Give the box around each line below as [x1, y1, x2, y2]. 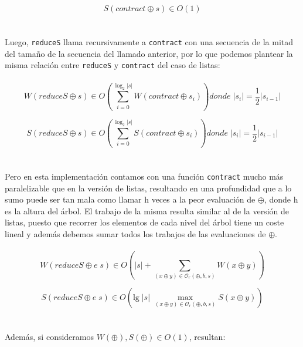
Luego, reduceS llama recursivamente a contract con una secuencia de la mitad [5, 36, 294, 48]
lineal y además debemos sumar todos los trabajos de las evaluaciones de [5, 228, 266, 240]
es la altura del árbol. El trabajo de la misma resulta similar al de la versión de [5, 204, 289, 217]
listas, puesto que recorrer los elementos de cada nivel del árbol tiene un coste [5, 216, 284, 228]
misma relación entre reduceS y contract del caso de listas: [5, 59, 220, 71]
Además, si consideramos [5, 331, 94, 343]
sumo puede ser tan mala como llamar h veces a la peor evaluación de [5, 193, 256, 205]
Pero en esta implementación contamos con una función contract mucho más [5, 170, 284, 182]
